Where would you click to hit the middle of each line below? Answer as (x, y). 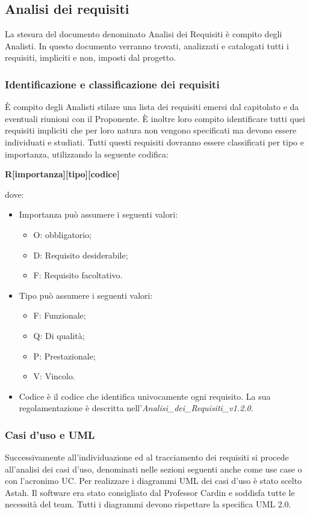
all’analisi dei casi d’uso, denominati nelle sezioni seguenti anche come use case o (153, 469)
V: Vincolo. (54, 376)
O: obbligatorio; (63, 234)
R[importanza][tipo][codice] (62, 174)
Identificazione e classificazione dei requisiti (112, 84)
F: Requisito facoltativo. (78, 275)
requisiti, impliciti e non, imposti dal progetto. (91, 57)
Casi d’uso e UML (50, 434)
